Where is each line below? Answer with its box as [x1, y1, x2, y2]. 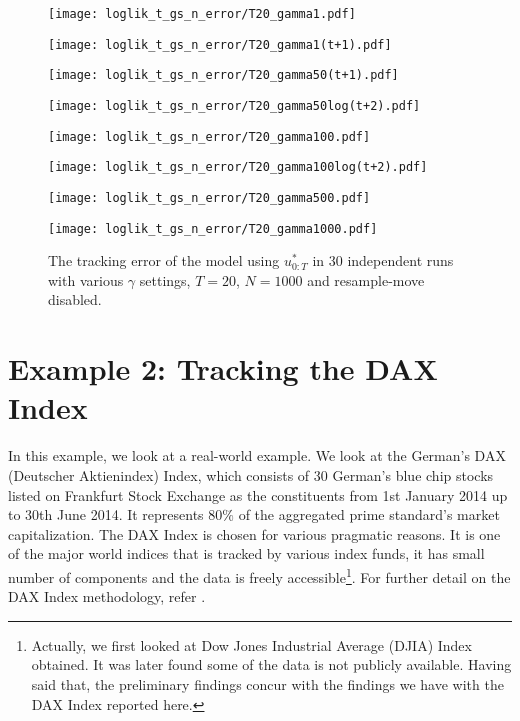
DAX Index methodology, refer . [8, 586, 206, 607]
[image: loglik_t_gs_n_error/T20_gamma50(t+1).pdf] [48, 68, 399, 83]
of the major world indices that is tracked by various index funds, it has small [8, 543, 485, 564]
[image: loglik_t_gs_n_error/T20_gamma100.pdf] [48, 129, 371, 144]
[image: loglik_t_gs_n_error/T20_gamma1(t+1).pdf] [48, 37, 392, 52]
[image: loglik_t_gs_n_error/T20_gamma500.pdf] [48, 190, 371, 205]
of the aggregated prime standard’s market [238, 504, 500, 525]
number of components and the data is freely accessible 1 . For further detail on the [8, 563, 511, 587]
